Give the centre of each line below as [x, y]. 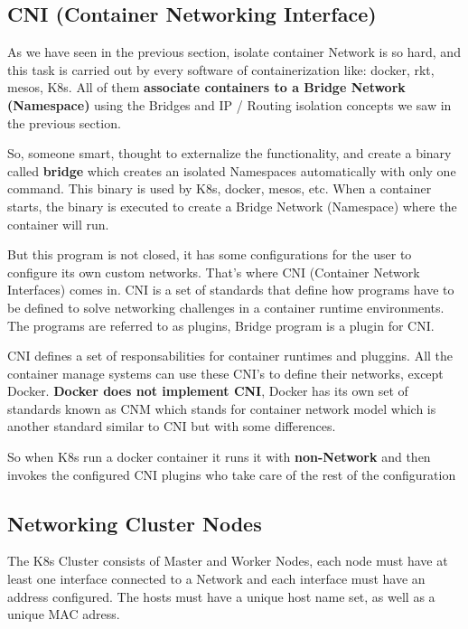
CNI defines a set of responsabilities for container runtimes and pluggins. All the [230, 356]
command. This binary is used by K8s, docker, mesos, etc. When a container [220, 188]
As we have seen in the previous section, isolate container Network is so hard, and [234, 52]
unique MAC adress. [64, 614]
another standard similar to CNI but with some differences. [172, 426]
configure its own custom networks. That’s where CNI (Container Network [214, 272]
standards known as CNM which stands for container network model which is [222, 408]
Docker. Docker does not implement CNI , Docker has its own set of [208, 391]
